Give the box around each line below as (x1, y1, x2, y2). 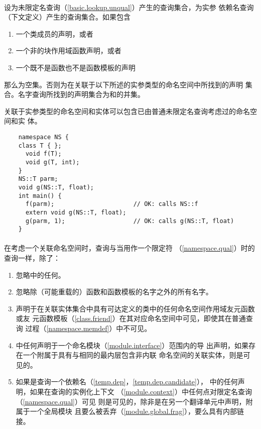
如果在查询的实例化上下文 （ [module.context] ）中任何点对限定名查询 (30, 386, 252, 396)
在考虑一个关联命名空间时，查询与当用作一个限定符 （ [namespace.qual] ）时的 (4, 243, 255, 253)
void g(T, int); (25, 158, 80, 166)
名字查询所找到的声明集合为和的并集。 (18, 89, 145, 99)
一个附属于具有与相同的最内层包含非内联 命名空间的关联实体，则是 (23, 350, 243, 360)
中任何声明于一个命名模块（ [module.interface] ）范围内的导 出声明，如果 (16, 340, 249, 350)
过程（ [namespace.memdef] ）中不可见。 (25, 323, 152, 333)
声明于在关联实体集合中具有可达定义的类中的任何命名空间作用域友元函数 (16, 303, 255, 313)
